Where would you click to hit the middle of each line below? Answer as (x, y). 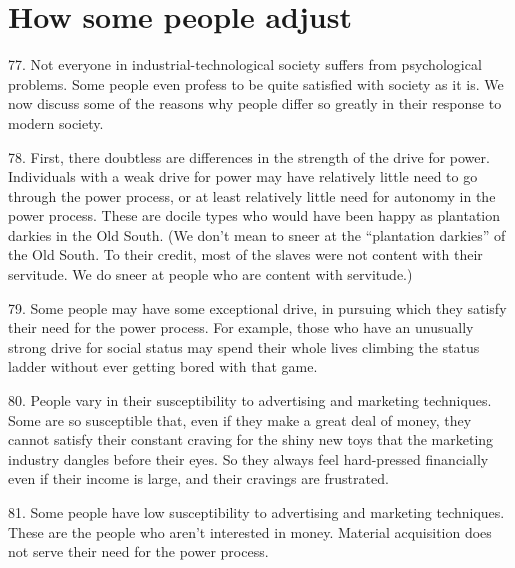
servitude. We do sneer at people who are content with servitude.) (210, 274)
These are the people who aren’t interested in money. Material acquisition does (250, 531)
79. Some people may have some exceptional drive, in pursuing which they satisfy (257, 307)
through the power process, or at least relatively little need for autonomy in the (252, 195)
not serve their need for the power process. (138, 551)
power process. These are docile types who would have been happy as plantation (254, 215)
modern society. (56, 122)
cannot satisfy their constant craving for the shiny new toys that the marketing (251, 439)
